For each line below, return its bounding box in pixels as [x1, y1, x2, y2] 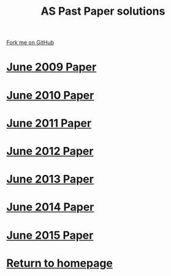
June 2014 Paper [6, 200, 94, 214]
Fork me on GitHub [6, 39, 54, 47]
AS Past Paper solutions [40, 4, 165, 18]
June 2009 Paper [6, 60, 97, 74]
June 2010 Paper [6, 88, 94, 102]
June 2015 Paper [6, 228, 94, 242]
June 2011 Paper [6, 116, 92, 130]
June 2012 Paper [6, 144, 94, 158]
